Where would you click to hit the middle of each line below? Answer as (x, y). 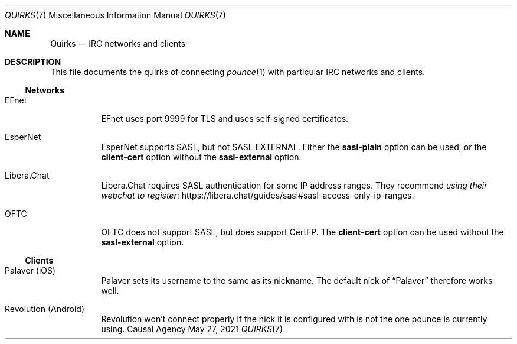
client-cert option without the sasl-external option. (201, 157)
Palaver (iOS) (30, 270)
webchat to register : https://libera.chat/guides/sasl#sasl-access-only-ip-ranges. (258, 195)
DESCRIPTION (33, 62)
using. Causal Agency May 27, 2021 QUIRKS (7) (192, 329)
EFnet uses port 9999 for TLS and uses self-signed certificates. (225, 119)
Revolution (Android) (45, 309)
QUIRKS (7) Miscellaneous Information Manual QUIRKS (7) (115, 15)
